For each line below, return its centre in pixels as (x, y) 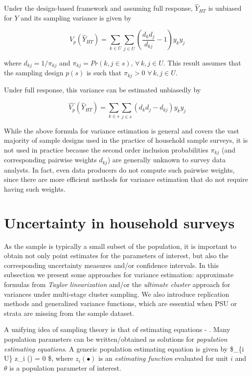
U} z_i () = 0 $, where (39, 358)
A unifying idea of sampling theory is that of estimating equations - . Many (117, 329)
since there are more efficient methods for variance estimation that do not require (126, 179)
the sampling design (34, 73)
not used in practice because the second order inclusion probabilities (106, 149)
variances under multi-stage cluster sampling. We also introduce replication (117, 294)
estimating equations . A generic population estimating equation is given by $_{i (124, 348)
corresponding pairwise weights (50, 160)
